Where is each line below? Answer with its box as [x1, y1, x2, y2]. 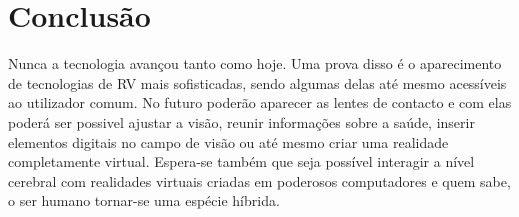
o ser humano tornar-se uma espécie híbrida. [8, 190, 280, 211]
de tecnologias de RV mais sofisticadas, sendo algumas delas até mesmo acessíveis [8, 72, 507, 93]
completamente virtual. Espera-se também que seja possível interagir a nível [8, 151, 475, 172]
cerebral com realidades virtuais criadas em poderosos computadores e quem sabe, [8, 170, 511, 191]
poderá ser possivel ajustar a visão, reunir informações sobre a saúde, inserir [8, 111, 475, 132]
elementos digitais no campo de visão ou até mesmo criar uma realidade [8, 131, 449, 152]
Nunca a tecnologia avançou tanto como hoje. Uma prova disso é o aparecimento [8, 53, 502, 74]
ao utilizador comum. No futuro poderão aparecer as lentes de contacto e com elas [8, 92, 512, 113]
